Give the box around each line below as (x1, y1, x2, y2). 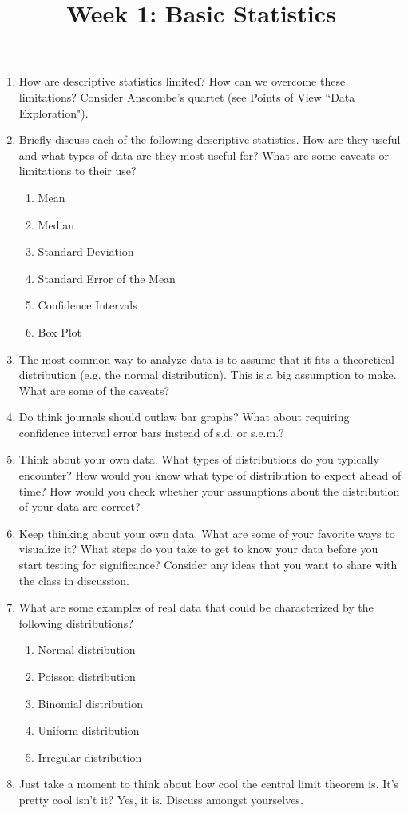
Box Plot (38, 323, 82, 340)
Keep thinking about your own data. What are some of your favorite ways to (18, 524, 395, 541)
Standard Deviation (38, 243, 134, 260)
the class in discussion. (18, 572, 129, 588)
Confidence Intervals (38, 297, 137, 313)
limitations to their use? (18, 162, 137, 179)
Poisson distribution (38, 668, 136, 684)
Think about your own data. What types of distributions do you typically (18, 451, 379, 468)
